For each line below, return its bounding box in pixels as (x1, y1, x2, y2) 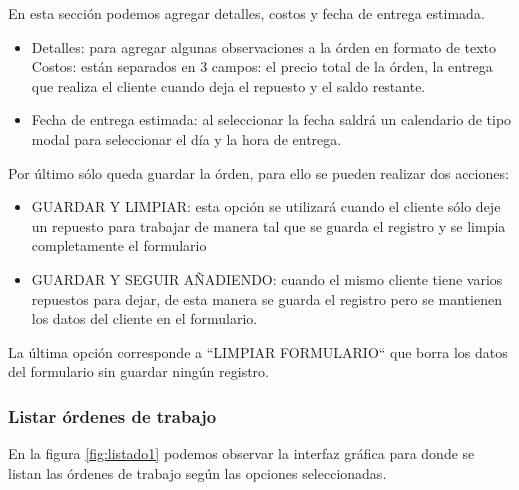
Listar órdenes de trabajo (8, 403, 217, 428)
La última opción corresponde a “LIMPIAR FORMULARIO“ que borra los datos (8, 341, 508, 362)
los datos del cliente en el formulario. (31, 308, 258, 329)
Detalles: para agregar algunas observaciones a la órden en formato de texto (31, 36, 497, 57)
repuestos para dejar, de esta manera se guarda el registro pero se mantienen (31, 288, 502, 309)
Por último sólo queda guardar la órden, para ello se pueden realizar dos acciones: (8, 162, 509, 183)
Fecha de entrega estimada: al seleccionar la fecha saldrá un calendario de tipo (31, 109, 512, 130)
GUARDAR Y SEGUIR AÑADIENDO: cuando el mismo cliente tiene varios (31, 268, 503, 289)
